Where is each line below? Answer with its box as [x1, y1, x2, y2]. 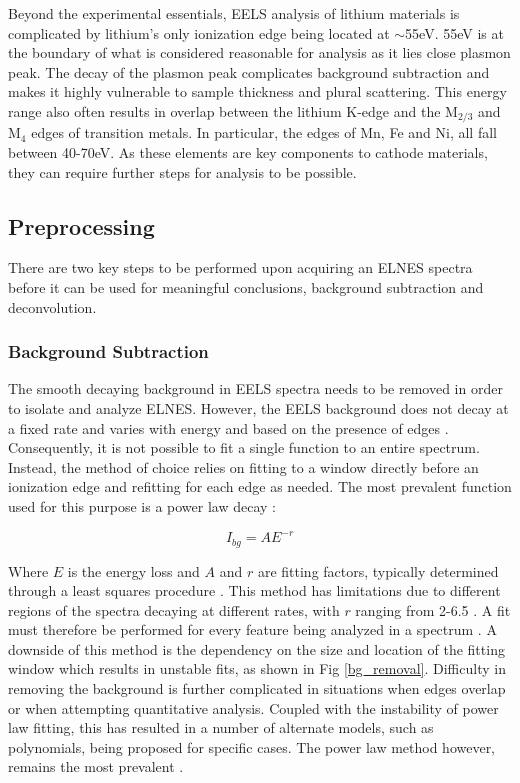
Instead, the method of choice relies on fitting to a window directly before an [8, 456, 479, 477]
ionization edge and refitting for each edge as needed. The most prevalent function [8, 476, 512, 497]
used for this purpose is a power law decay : [8, 495, 276, 516]
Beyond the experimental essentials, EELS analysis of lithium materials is [8, 3, 460, 23]
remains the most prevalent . [8, 756, 184, 777]
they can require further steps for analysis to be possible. [8, 161, 357, 182]
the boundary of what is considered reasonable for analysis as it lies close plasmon [8, 42, 511, 63]
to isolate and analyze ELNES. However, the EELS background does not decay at [8, 398, 509, 418]
